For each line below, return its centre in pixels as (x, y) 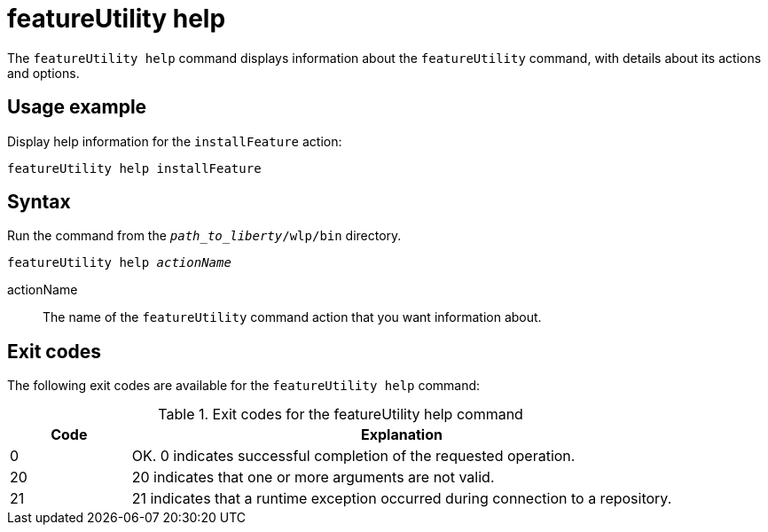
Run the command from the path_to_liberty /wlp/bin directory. (204, 236)
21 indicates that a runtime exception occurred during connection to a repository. (402, 499)
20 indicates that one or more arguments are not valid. (313, 477)
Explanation (402, 435)
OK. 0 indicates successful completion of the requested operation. (353, 456)
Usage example (77, 107)
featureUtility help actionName (119, 263)
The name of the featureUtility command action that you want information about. (292, 317)
